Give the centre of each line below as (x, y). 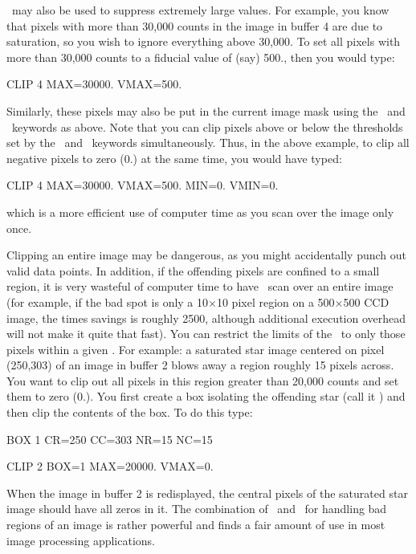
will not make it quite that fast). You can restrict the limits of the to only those (206, 334)
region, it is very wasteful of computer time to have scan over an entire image (200, 286)
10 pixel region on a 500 (275, 301)
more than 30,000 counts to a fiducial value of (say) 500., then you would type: (201, 57)
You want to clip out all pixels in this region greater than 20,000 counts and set (203, 380)
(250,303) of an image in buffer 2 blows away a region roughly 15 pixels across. (200, 365)
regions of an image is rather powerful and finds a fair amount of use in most (196, 525)
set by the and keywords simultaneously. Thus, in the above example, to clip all (208, 143)
